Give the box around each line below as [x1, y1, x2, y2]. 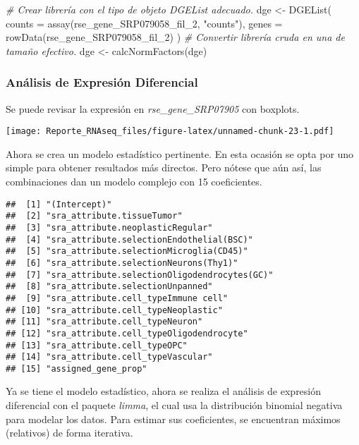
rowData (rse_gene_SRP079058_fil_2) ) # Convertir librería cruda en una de [6, 30, 345, 44]
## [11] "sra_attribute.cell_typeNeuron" [6, 317, 203, 327]
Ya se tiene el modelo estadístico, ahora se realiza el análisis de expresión [6, 384, 322, 398]
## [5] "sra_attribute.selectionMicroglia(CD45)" [6, 246, 248, 257]
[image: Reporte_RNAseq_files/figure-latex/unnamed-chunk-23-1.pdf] [6, 126, 334, 137]
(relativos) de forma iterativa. [6, 425, 133, 440]
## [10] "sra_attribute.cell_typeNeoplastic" [6, 305, 223, 315]
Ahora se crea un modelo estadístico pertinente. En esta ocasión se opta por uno [6, 146, 354, 161]
